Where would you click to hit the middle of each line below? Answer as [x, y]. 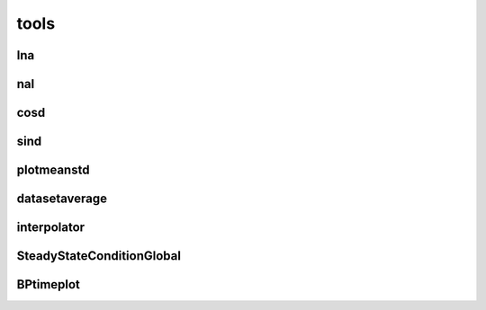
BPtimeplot [49, 284]
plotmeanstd [53, 170]
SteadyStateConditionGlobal [99, 256]
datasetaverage [62, 199]
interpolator [51, 228]
